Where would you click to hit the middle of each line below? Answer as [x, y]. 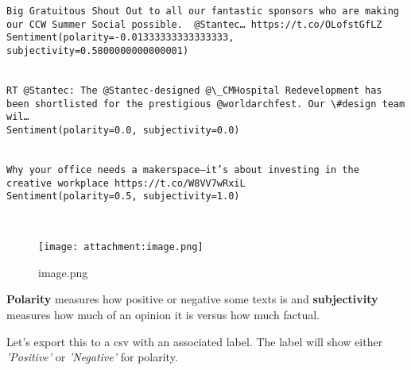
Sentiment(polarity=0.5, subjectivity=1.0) [123, 197]
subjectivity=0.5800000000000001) [98, 50]
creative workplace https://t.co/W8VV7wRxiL [126, 183]
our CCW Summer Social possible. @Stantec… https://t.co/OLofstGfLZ [194, 24]
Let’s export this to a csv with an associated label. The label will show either [195, 341]
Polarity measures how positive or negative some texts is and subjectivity [192, 299]
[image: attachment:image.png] [121, 247]
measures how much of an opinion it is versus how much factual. [163, 314]
